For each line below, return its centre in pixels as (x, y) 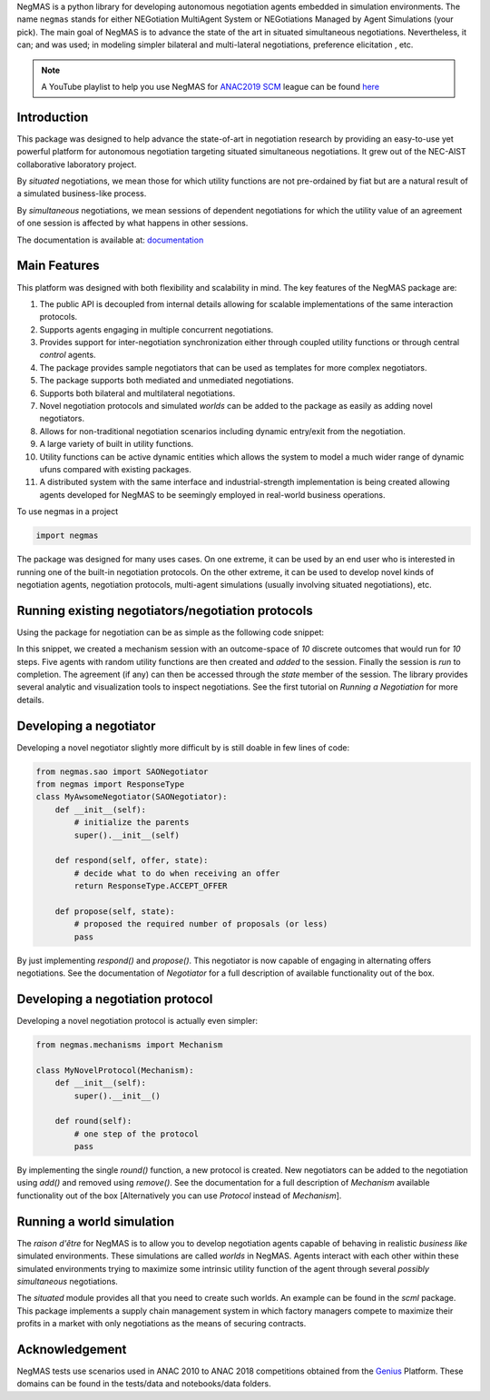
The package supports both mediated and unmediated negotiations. (167, 381)
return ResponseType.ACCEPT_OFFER (151, 886)
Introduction (53, 117)
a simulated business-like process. (82, 194)
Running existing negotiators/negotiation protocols (165, 610)
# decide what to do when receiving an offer (177, 873)
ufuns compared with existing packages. (116, 469)
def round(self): (93, 1121)
